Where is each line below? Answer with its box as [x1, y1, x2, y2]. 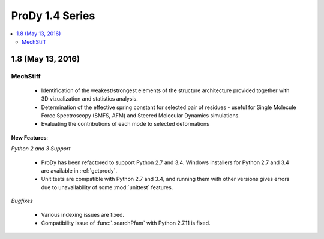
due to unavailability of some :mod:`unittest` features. [41, 183, 173, 191]
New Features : [11, 134, 48, 141]
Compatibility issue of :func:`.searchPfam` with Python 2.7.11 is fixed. [41, 219, 211, 226]
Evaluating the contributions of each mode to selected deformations [41, 120, 209, 128]
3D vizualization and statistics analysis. [41, 95, 138, 102]
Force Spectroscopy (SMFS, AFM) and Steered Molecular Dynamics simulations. [41, 112, 240, 119]
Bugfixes [11, 198, 33, 205]
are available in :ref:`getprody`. [41, 167, 117, 174]
